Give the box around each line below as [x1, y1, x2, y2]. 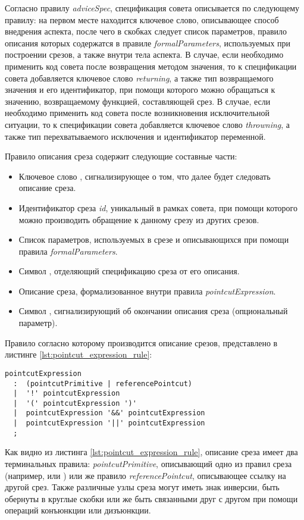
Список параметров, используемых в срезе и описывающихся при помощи [18, 233, 289, 246]
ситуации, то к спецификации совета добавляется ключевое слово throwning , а [5, 118, 290, 130]
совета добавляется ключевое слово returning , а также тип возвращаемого [5, 71, 274, 84]
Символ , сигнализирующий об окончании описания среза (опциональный [18, 305, 288, 317]
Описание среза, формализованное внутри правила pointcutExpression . [18, 284, 276, 297]
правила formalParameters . [18, 245, 118, 257]
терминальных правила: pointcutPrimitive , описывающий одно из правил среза [5, 458, 292, 470]
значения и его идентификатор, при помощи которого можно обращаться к [5, 83, 275, 96]
